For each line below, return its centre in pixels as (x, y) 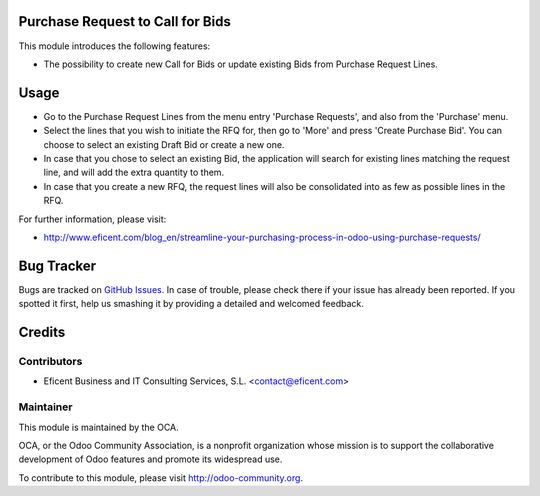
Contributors (50, 362)
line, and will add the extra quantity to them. (134, 172)
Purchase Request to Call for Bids (125, 21)
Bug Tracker (57, 265)
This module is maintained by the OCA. (98, 427)
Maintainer (45, 407)
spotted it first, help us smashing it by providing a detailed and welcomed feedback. (191, 304)
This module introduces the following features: (114, 46)
